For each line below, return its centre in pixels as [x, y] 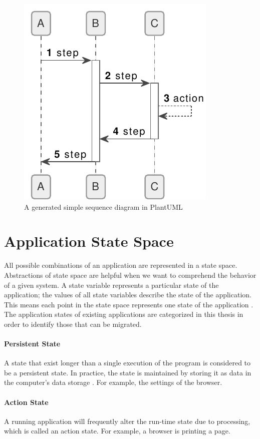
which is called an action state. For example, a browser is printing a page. [117, 431]
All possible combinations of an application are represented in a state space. [121, 265]
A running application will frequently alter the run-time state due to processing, [127, 421]
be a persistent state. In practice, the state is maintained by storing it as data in [128, 372]
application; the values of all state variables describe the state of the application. [128, 295]
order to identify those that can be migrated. [73, 324]
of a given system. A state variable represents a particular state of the [111, 285]
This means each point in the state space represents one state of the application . [129, 304]
